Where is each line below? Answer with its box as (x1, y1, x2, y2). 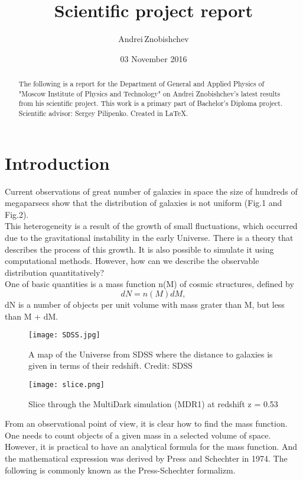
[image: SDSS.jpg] (28, 331, 100, 340)
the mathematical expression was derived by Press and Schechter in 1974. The (5, 452, 288, 465)
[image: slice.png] (28, 381, 105, 389)
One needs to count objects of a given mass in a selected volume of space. (5, 429, 271, 441)
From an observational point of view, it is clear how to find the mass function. (5, 417, 288, 430)
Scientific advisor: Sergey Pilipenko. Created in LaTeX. (18, 108, 188, 118)
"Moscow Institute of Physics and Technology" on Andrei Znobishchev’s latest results (18, 88, 281, 98)
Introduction (5, 150, 110, 175)
